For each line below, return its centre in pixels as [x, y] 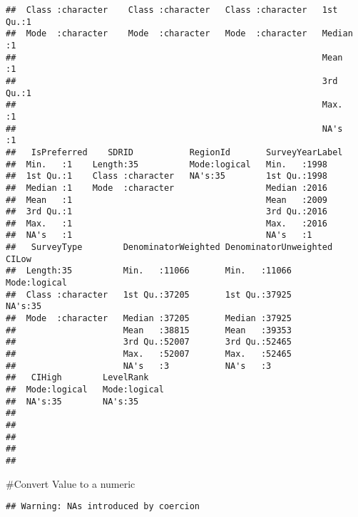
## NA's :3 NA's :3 [139, 366]
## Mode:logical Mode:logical [85, 390]
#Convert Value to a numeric [71, 483]
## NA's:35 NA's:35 [72, 401]
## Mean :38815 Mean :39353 [149, 330]
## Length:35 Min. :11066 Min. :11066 [149, 271]
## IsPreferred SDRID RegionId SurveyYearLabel [174, 152]
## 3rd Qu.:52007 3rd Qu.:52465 [149, 342]
